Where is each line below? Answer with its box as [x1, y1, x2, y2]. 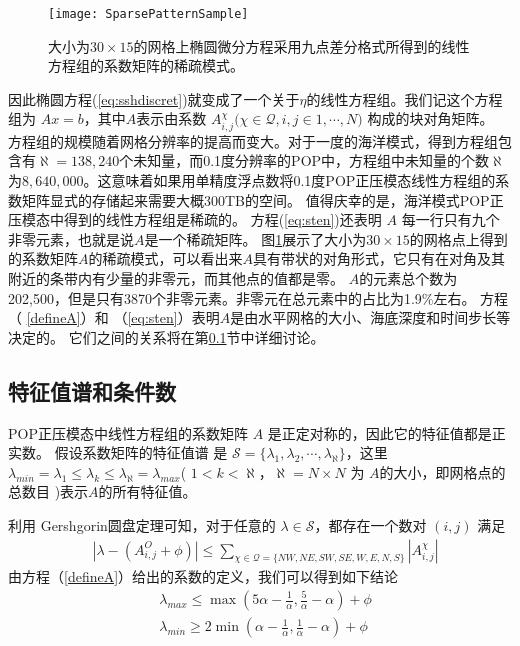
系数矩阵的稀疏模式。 [103, 55, 244, 76]
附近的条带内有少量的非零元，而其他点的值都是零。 [8, 268, 344, 289]
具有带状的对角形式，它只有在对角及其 [253, 248, 505, 269]
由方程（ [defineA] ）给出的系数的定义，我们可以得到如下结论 [8, 566, 399, 587]
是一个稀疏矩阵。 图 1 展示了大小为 [144, 228, 367, 249]
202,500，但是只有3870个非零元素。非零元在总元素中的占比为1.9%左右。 [8, 287, 476, 308]
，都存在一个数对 [314, 514, 427, 535]
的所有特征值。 [98, 481, 197, 502]
